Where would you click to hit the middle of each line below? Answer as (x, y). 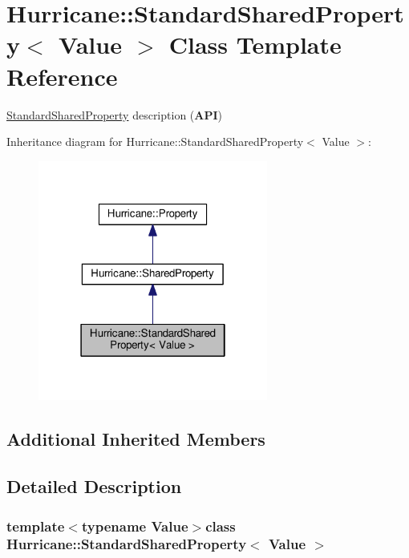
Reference (62, 76)
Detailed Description (94, 486)
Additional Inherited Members (136, 439)
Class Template (255, 44)
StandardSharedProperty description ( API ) (115, 114)
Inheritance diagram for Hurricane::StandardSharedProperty (155, 142)
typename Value (135, 526)
